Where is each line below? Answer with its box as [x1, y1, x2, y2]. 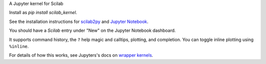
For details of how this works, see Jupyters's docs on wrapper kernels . [9, 52, 154, 58]
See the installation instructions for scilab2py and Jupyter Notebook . [9, 19, 149, 24]
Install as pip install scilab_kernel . [9, 10, 77, 16]
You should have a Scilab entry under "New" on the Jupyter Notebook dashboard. [9, 27, 176, 34]
